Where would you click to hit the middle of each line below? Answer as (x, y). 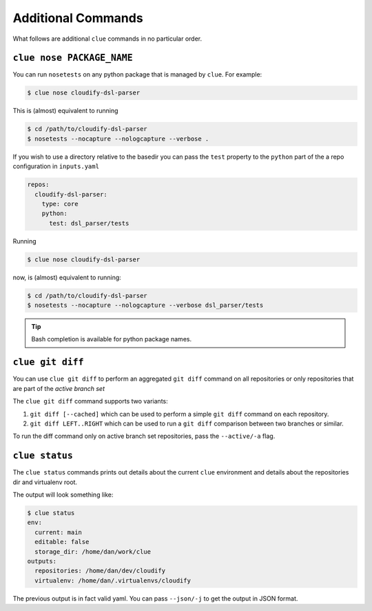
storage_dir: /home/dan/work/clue (93, 551)
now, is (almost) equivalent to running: (67, 277)
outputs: (42, 561)
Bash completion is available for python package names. (112, 339)
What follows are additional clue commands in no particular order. (107, 39)
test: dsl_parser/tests (89, 223)
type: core (60, 204)
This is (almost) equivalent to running (65, 111)
